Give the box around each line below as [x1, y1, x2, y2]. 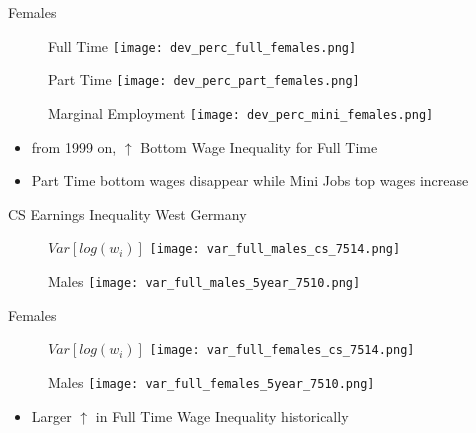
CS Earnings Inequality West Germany [8, 203, 247, 224]
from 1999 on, [31, 136, 117, 157]
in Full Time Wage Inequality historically [95, 405, 349, 426]
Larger [31, 405, 72, 426]
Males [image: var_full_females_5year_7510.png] [48, 371, 375, 392]
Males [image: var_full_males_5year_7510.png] [48, 271, 361, 291]
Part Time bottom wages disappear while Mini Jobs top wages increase [31, 170, 469, 191]
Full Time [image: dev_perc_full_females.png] [48, 35, 357, 56]
